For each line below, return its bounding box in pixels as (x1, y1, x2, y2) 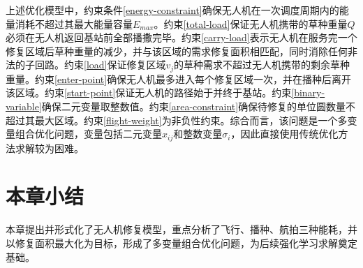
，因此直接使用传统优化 (230, 126, 339, 141)
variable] (6, 99, 42, 114)
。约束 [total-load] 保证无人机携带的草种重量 (154, 16, 348, 31)
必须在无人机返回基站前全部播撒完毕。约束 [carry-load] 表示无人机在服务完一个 (6, 30, 357, 45)
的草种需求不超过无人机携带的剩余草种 (174, 57, 350, 72)
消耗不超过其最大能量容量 (15, 16, 133, 31)
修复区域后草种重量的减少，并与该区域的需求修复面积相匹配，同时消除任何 (6, 43, 348, 58)
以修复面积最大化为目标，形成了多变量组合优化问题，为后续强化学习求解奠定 (6, 235, 357, 250)
